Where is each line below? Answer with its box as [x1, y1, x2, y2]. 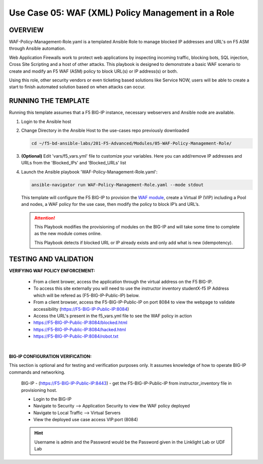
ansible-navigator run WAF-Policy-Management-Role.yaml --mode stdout [31, 182, 204, 187]
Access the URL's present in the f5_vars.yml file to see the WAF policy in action [33, 313, 192, 319]
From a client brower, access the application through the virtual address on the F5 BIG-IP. [33, 279, 213, 285]
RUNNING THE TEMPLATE [9, 97, 90, 105]
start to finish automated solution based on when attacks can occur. [9, 84, 146, 90]
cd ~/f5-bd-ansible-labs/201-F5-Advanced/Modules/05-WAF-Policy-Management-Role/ [31, 141, 232, 146]
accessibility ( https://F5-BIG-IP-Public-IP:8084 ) [33, 306, 129, 312]
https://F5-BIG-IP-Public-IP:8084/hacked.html [33, 326, 126, 332]
